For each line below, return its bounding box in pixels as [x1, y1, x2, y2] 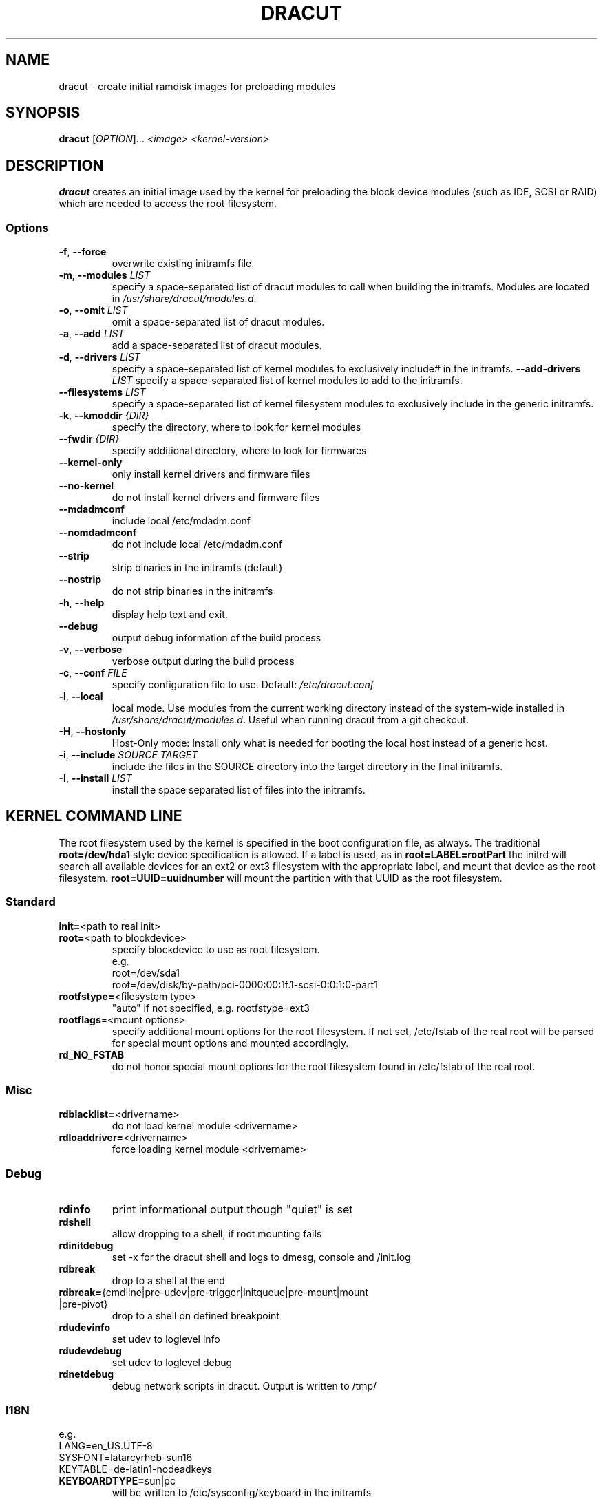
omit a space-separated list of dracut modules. [112, 316, 325, 328]
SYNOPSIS [6, 104, 81, 122]
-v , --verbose [59, 644, 123, 656]
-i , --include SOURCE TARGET [59, 749, 198, 761]
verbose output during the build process [112, 655, 295, 668]
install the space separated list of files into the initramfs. [112, 784, 366, 796]
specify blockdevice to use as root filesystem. [112, 943, 320, 955]
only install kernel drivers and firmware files [112, 468, 310, 480]
